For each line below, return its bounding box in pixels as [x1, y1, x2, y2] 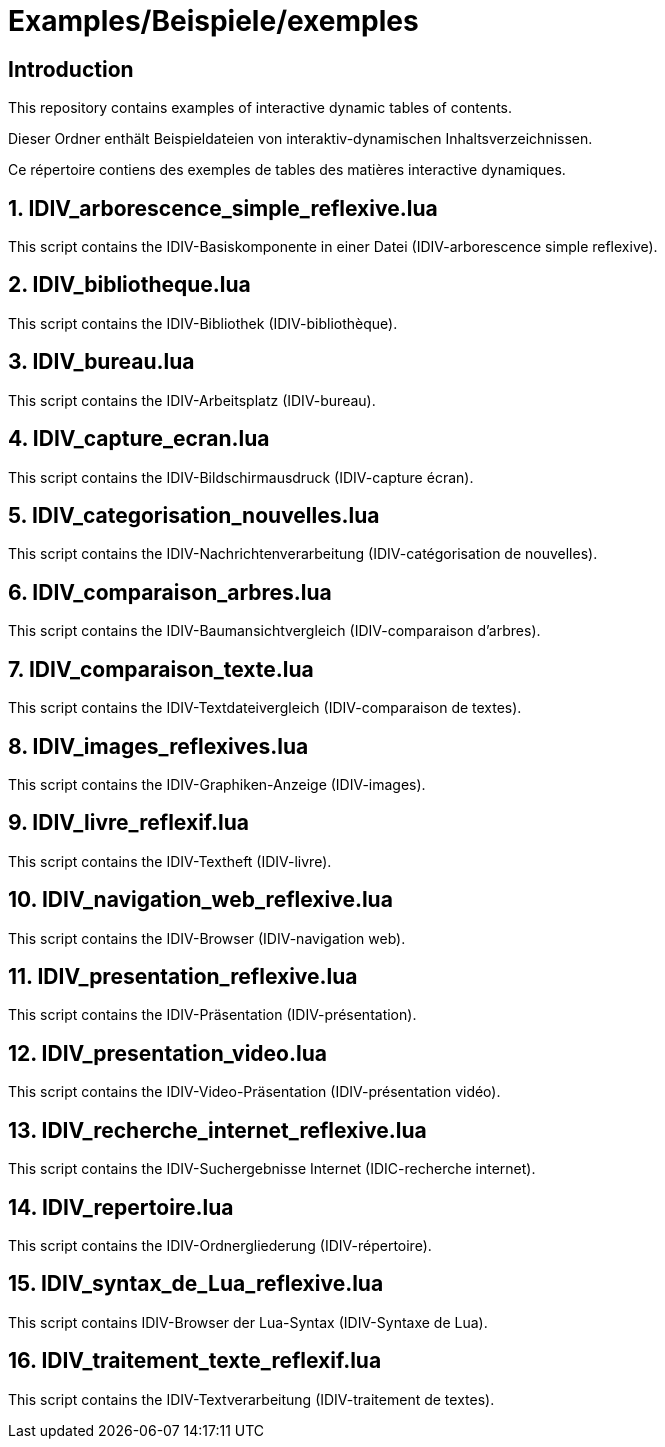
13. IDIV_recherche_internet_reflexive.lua [8, 1117, 427, 1143]
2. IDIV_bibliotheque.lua [8, 272, 251, 298]
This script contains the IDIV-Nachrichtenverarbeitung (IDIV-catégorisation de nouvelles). [8, 545, 598, 563]
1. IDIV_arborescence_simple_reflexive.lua [8, 195, 438, 221]
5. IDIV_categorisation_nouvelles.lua [8, 502, 380, 528]
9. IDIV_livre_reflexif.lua [8, 810, 249, 836]
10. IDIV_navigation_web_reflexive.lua [8, 887, 393, 913]
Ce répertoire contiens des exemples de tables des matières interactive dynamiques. [8, 161, 566, 179]
